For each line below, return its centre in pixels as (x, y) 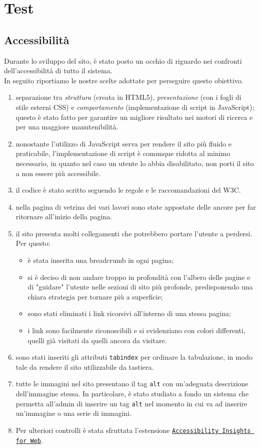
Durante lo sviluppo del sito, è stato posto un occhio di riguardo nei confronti (123, 60)
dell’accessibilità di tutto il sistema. (58, 70)
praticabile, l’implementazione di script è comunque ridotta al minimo (123, 153)
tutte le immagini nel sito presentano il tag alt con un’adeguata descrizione (132, 384)
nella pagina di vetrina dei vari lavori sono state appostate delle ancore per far (136, 206)
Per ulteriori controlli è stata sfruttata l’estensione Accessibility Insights (133, 430)
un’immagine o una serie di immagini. (73, 413)
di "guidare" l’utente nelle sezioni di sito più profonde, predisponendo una (140, 287)
